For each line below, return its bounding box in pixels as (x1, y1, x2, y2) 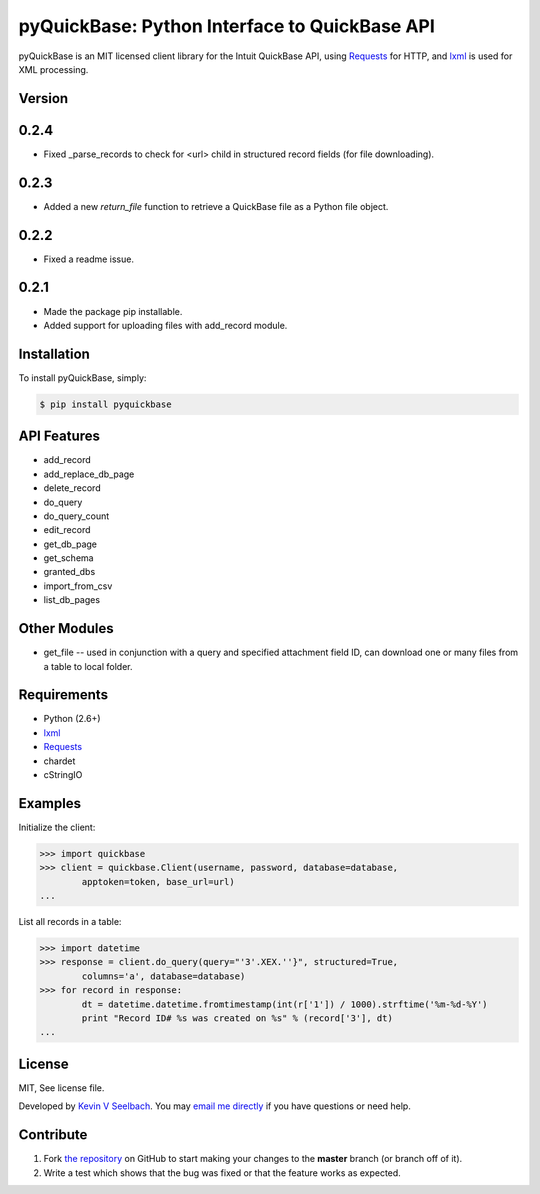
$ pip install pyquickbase (39, 398, 172, 410)
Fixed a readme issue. (43, 253, 135, 265)
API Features (18, 428, 100, 445)
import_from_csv (43, 580, 113, 592)
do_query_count (43, 510, 110, 522)
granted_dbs (43, 566, 96, 578)
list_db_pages (43, 594, 100, 606)
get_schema (43, 552, 94, 564)
